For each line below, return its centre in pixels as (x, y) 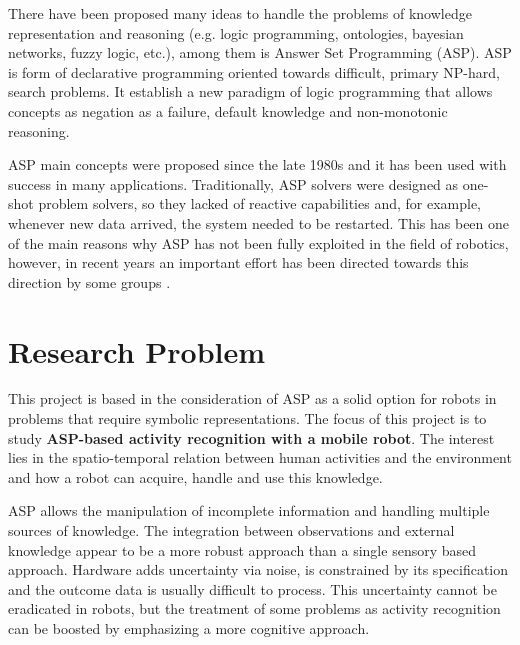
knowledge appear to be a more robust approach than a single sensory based (242, 549)
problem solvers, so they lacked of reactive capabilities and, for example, (260, 203)
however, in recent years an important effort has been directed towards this (238, 262)
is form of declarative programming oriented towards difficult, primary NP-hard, (254, 71)
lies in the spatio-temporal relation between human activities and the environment (260, 457)
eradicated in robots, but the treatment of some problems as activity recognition (254, 608)
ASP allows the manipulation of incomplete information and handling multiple (249, 510)
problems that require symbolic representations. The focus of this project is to (247, 418)
